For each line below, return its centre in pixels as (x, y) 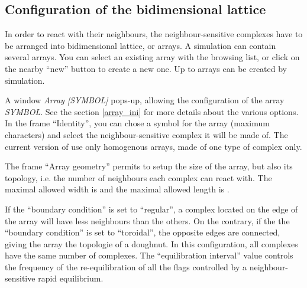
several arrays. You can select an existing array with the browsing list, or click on (152, 57)
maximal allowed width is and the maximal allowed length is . (117, 189)
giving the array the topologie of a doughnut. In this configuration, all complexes (151, 243)
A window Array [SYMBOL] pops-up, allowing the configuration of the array (145, 100)
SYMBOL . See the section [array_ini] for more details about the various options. (152, 111)
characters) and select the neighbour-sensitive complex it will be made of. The (146, 134)
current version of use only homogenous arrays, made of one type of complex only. (153, 146)
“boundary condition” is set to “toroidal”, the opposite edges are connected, (143, 232)
